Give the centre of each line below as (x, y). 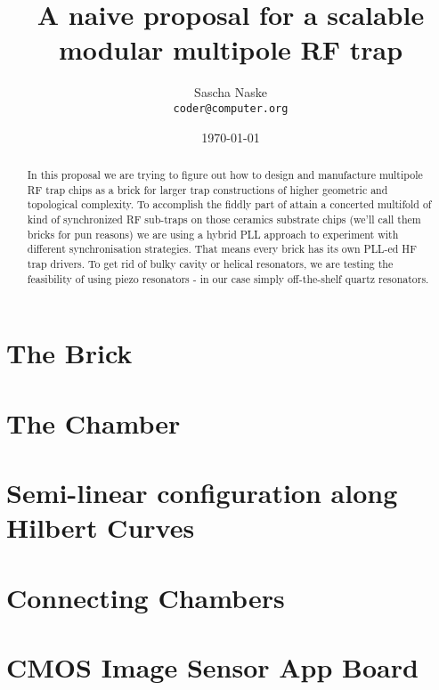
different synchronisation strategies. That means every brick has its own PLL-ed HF (222, 249)
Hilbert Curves (101, 528)
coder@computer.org (231, 108)
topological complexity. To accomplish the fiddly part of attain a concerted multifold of (229, 204)
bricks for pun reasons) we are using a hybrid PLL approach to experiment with (213, 234)
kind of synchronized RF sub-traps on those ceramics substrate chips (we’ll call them (224, 219)
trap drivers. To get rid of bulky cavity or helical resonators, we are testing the (210, 263)
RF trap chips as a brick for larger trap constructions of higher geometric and (207, 189)
